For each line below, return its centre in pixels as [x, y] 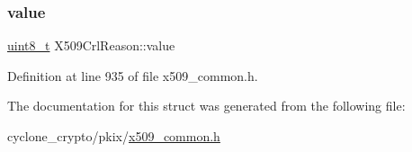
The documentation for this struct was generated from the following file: [206, 106]
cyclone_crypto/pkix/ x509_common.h [114, 136]
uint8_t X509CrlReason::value [91, 45]
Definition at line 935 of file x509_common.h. [133, 75]
